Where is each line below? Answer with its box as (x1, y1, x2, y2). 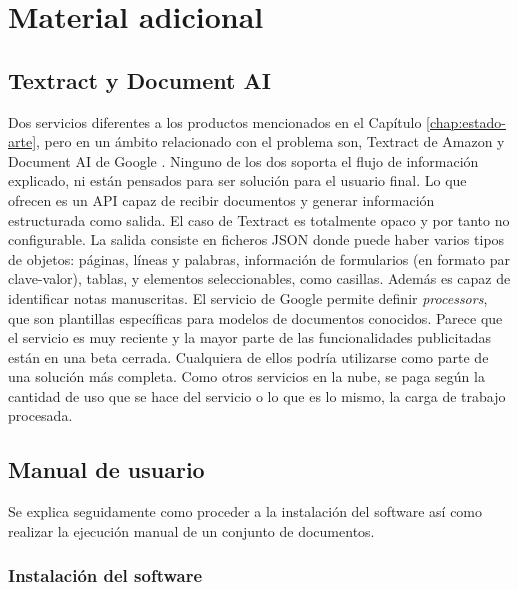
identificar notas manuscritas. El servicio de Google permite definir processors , (8, 287, 488, 308)
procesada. (8, 405, 73, 426)
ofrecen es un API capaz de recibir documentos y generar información (8, 189, 435, 210)
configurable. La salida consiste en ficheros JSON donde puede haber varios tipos (8, 229, 505, 250)
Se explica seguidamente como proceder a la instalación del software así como (8, 501, 483, 522)
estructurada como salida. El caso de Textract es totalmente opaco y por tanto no (8, 209, 510, 230)
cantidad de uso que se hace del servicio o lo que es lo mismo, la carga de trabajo (8, 385, 506, 406)
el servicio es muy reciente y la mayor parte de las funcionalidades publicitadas (8, 327, 492, 348)
